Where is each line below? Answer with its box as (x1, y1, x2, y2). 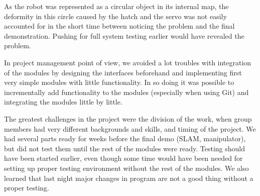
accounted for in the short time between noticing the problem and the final (4, 21, 235, 31)
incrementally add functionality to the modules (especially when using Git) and (4, 86, 249, 97)
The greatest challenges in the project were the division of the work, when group (4, 113, 252, 124)
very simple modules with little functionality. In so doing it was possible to (4, 77, 234, 87)
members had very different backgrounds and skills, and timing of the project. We (4, 123, 256, 134)
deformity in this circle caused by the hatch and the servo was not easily (4, 11, 227, 21)
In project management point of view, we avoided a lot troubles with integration (4, 57, 251, 67)
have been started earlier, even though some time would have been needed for (4, 153, 243, 163)
